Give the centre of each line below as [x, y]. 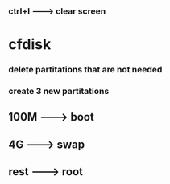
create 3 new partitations [59, 91]
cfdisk [30, 45]
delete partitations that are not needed [85, 70]
